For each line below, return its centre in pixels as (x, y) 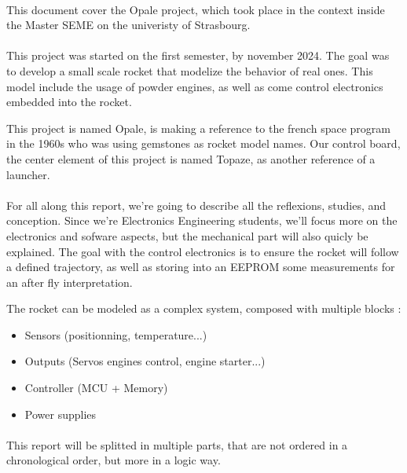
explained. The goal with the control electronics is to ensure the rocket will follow (203, 251)
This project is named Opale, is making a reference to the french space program (198, 128)
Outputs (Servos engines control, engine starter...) (145, 361)
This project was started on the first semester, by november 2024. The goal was (198, 55)
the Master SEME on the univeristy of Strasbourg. (128, 25)
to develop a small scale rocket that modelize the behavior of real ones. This (190, 70)
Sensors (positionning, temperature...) (116, 334)
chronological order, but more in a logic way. (114, 460)
